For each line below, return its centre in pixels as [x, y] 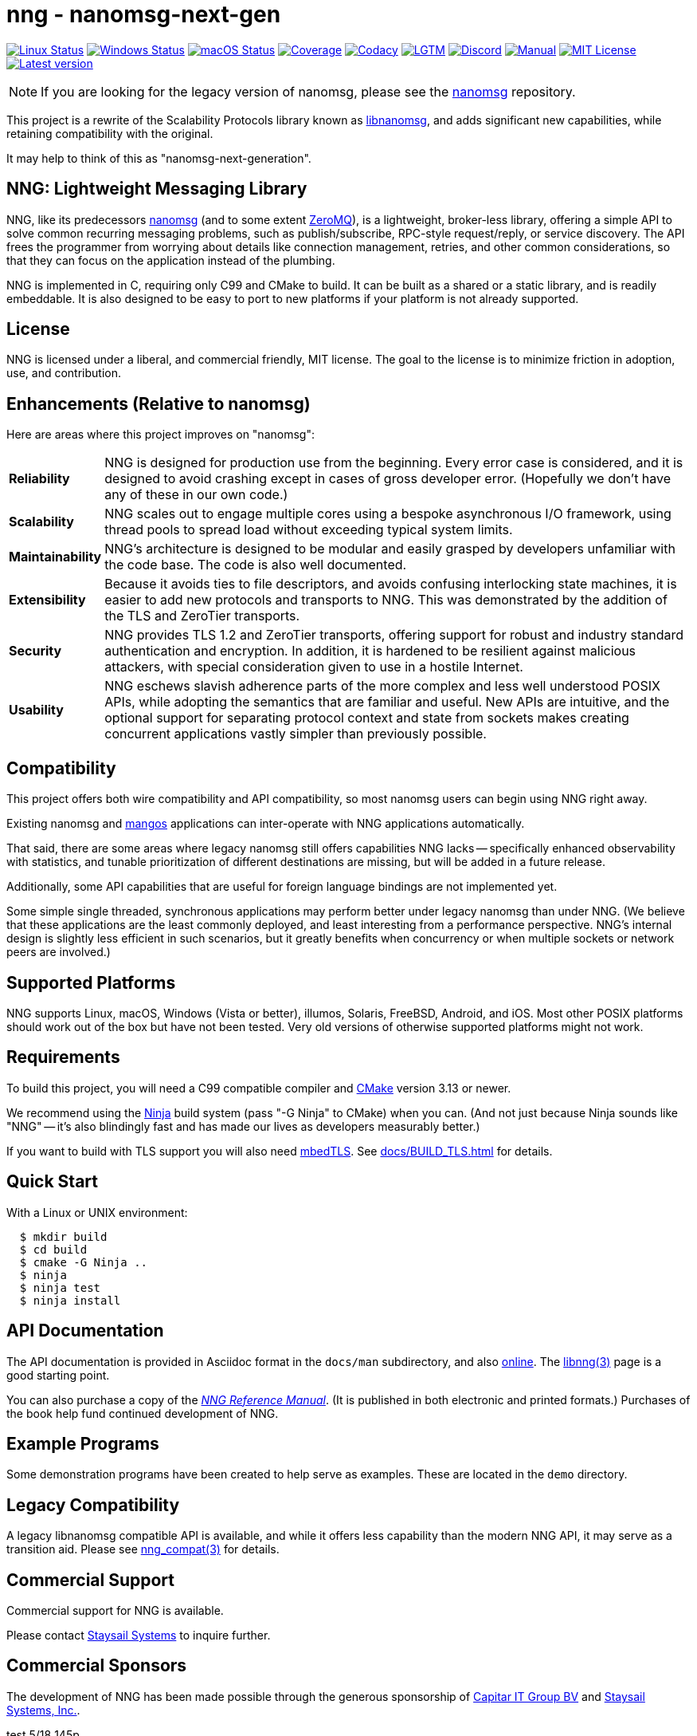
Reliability [39, 479]
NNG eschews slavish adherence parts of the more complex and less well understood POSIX [382, 686]
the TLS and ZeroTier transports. [202, 616]
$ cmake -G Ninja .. [84, 1262]
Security [35, 651]
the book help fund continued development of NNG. [143, 1413]
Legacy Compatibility [93, 1505]
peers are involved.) [59, 952]
